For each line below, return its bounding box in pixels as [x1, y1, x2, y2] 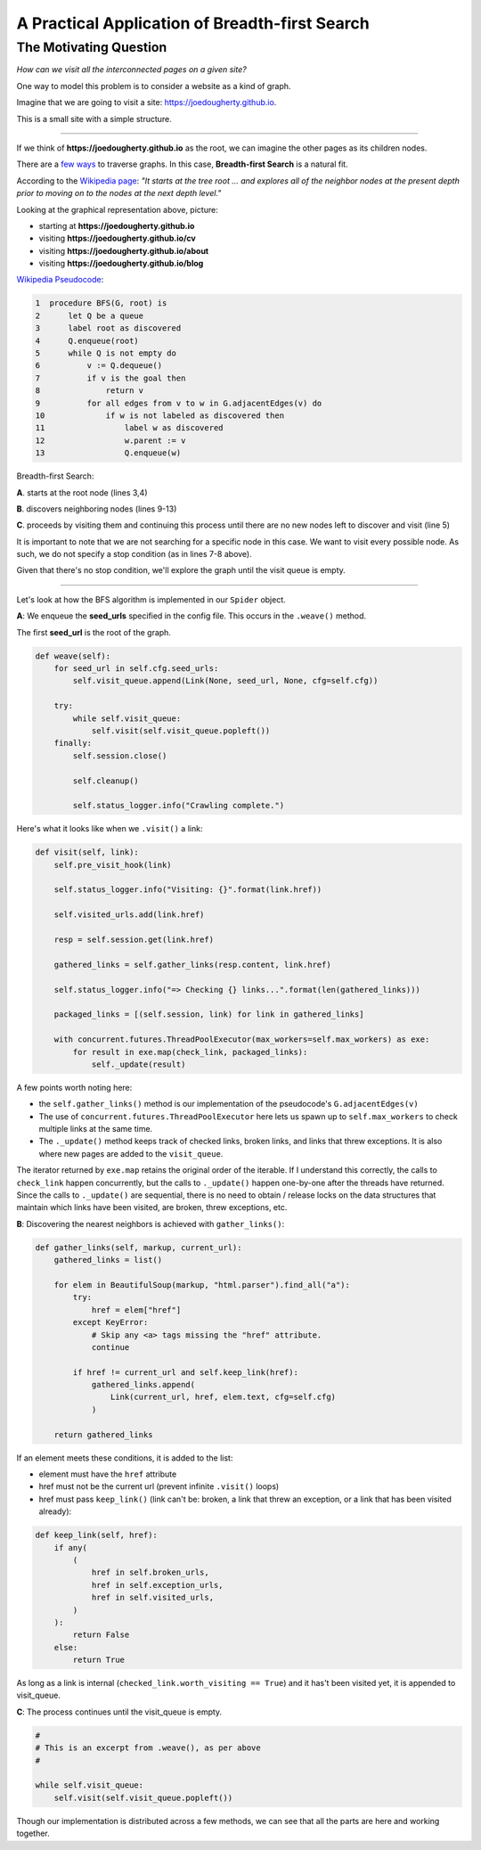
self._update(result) [91, 1059, 186, 1069]
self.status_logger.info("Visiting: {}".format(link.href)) [53, 885, 322, 895]
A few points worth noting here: [16, 1082, 133, 1093]
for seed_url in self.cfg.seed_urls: [53, 664, 219, 674]
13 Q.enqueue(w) [35, 448, 182, 458]
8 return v [35, 386, 144, 396]
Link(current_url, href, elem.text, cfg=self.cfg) [110, 1392, 337, 1403]
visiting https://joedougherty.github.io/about [38, 245, 209, 256]
